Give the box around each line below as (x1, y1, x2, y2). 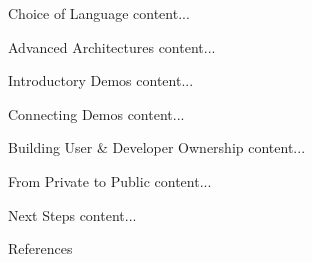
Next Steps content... (8, 204, 137, 225)
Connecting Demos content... (8, 103, 185, 124)
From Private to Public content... (8, 170, 212, 191)
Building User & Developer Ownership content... (8, 137, 306, 158)
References (8, 238, 73, 259)
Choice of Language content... (8, 3, 190, 23)
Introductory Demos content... (8, 70, 194, 91)
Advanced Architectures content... (8, 36, 216, 57)
